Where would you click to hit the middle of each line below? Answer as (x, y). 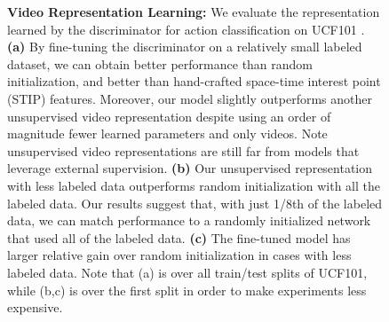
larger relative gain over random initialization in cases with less (179, 255)
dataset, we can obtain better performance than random (160, 63)
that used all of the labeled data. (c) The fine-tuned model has (179, 237)
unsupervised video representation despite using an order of (169, 116)
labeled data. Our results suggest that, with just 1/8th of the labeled (195, 203)
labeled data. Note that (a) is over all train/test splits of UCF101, (187, 272)
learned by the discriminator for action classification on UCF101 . (186, 29)
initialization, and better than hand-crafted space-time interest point (194, 81)
